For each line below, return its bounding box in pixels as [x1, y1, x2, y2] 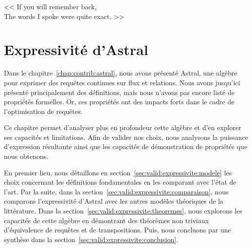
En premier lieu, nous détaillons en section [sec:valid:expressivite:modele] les [4, 167, 232, 177]
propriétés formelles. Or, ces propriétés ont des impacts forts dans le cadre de [4, 96, 234, 107]
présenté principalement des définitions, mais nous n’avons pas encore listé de [4, 87, 234, 97]
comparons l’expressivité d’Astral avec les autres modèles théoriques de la [4, 196, 224, 206]
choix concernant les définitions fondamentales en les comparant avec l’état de [4, 177, 236, 187]
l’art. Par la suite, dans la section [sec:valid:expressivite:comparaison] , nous [4, 186, 229, 196]
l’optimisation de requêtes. [4, 106, 83, 116]
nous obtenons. [4, 151, 49, 161]
